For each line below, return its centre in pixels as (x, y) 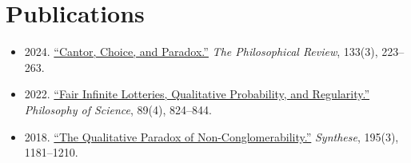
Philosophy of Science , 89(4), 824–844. (118, 109)
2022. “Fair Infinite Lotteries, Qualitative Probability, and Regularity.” (197, 94)
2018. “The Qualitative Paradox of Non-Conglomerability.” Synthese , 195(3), (211, 136)
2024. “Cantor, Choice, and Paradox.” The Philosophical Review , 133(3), (201, 52)
